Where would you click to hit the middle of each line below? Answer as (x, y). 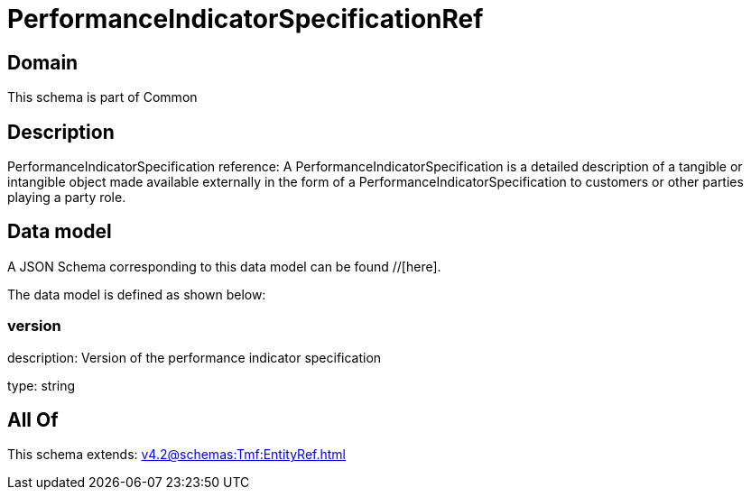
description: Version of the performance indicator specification (195, 357)
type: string (42, 385)
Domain (43, 62)
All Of (33, 420)
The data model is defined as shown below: (137, 294)
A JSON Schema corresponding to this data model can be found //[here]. (224, 266)
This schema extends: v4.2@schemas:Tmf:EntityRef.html (177, 455)
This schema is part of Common (102, 97)
